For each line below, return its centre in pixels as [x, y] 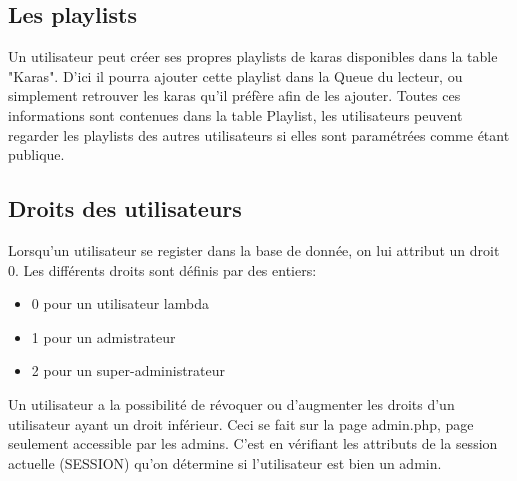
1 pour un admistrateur [103, 336]
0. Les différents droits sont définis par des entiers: [162, 269]
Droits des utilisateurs [125, 208]
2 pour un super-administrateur [128, 370]
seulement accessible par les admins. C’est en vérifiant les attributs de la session [253, 443]
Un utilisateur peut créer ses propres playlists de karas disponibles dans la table [253, 56]
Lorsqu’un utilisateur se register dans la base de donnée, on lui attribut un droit [254, 249]
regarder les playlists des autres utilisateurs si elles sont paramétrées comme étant [259, 134]
